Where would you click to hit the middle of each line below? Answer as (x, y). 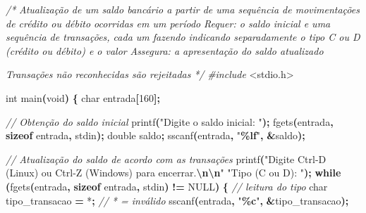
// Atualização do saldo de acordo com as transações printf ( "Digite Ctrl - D (166, 159)
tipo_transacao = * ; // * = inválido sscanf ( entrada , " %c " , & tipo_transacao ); (177, 200)
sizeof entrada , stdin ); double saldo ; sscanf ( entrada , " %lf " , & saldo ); (155, 135)
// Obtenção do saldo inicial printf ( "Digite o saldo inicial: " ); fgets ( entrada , (170, 121)
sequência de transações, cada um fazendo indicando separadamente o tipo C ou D (183, 37)
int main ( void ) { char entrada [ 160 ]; (83, 97)
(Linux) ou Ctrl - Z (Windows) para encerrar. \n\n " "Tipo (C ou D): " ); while (173, 173)
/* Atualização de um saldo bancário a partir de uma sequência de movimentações (183, 9)
